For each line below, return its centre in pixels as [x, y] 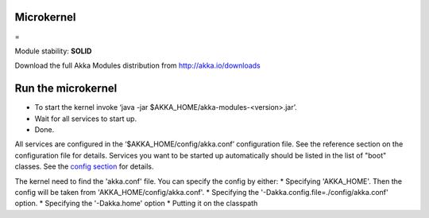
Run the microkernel [66, 89]
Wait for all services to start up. [86, 119]
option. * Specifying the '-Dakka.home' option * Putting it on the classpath [136, 204]
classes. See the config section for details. [84, 166]
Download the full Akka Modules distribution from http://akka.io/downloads [138, 66]
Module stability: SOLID [53, 51]
